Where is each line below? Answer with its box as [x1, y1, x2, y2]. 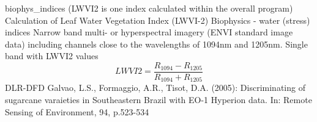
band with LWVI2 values [5, 49, 99, 62]
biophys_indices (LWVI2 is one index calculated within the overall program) [5, 2, 293, 14]
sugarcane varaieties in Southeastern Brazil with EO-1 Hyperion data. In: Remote [5, 93, 312, 106]
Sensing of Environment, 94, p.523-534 [5, 105, 149, 118]
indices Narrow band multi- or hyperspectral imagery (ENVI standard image [5, 26, 293, 38]
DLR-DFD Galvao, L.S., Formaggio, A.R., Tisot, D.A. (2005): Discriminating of [5, 81, 305, 94]
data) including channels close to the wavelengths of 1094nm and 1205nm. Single [5, 37, 308, 50]
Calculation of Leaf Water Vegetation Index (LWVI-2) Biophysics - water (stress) [5, 13, 310, 26]
